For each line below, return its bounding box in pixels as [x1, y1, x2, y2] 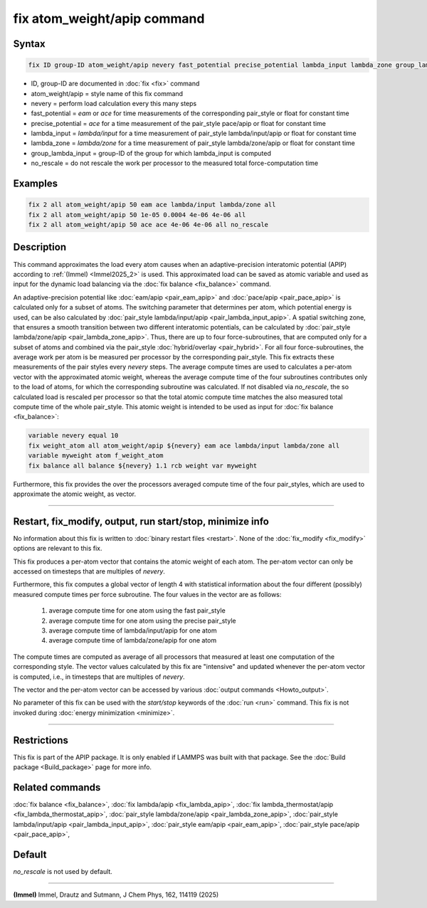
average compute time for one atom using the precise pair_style [48, 616, 236, 625]
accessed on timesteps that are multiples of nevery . [13, 567, 165, 576]
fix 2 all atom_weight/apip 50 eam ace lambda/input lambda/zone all [28, 201, 276, 209]
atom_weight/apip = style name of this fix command [31, 89, 184, 97]
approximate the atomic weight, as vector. [13, 490, 137, 498]
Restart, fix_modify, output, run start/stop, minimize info [13, 515, 270, 527]
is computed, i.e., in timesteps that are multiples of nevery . [13, 672, 185, 681]
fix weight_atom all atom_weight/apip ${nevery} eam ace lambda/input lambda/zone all [28, 441, 340, 450]
